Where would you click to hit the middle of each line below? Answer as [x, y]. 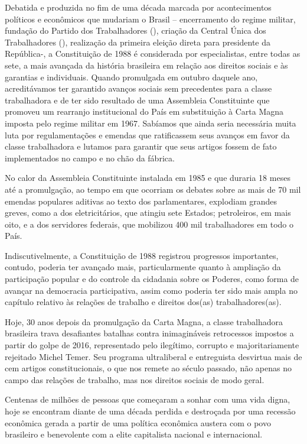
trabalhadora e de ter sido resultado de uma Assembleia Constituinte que [137, 100]
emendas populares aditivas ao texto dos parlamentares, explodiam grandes [141, 201]
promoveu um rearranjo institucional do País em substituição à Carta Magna [144, 111]
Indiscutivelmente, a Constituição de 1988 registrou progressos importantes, [142, 255]
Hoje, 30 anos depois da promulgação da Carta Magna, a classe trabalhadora [144, 321]
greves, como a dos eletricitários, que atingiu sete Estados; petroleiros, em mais [148, 213]
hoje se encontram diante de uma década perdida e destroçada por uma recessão [150, 411]
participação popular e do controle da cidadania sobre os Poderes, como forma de [152, 279]
